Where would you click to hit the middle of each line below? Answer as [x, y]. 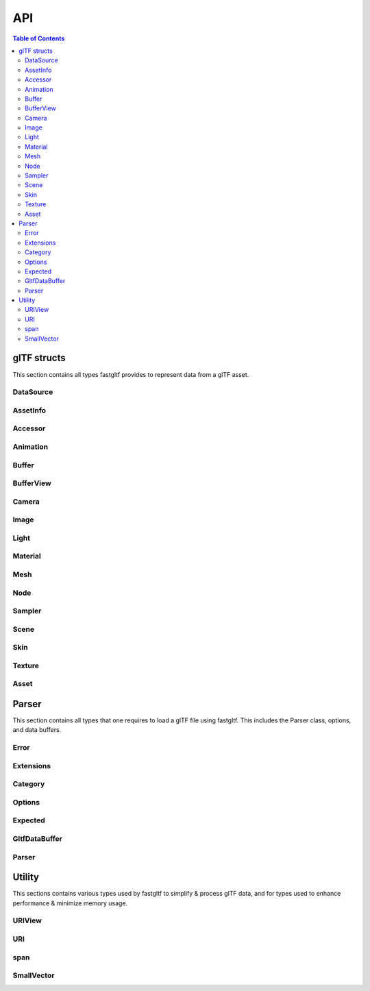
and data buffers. [37, 730]
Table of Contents [39, 38]
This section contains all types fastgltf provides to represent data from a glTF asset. [131, 374]
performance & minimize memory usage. [70, 903]
